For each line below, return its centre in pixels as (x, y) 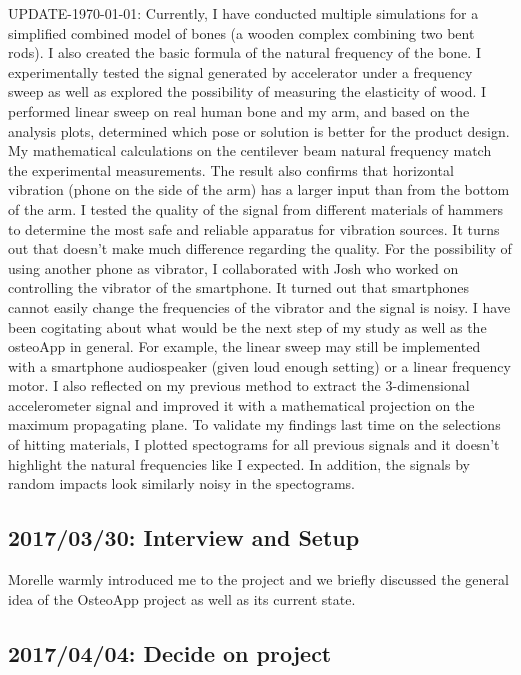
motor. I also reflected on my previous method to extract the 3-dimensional (239, 385)
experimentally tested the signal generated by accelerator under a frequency (240, 71)
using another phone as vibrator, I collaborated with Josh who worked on (233, 267)
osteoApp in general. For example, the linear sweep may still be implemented (244, 346)
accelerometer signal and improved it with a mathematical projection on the (241, 404)
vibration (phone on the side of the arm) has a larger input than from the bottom (259, 189)
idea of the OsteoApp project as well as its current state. (182, 598)
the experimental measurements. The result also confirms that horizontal (231, 169)
